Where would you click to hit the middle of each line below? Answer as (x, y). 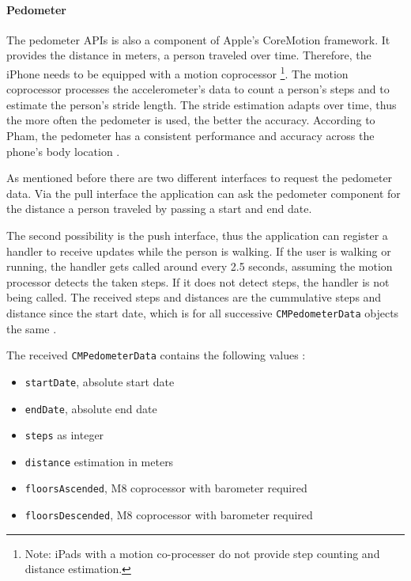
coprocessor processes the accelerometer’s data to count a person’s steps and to (198, 89)
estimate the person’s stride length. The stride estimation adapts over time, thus (202, 104)
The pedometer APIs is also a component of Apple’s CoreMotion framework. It (198, 39)
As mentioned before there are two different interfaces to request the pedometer (200, 178)
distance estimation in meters (99, 461)
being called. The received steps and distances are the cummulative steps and (194, 297)
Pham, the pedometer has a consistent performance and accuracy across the (190, 136)
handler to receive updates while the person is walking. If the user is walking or (199, 251)
